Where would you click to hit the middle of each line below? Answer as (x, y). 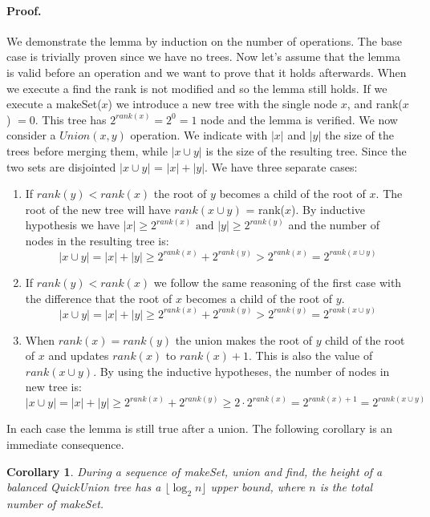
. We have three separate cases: (281, 166)
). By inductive (329, 209)
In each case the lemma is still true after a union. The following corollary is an (200, 428)
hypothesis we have (72, 225)
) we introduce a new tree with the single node (223, 104)
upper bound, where (258, 487)
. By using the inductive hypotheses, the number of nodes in (241, 371)
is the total (346, 487)
